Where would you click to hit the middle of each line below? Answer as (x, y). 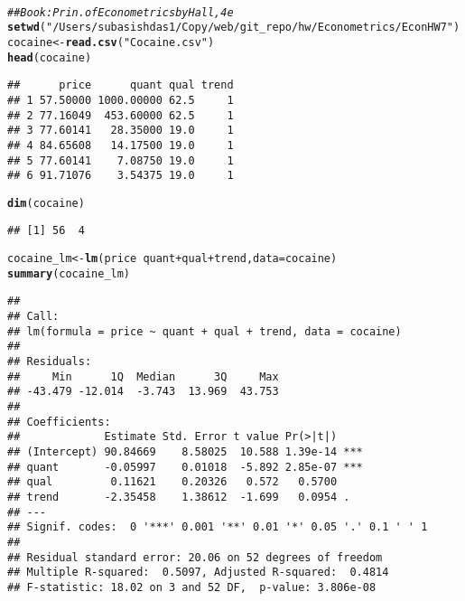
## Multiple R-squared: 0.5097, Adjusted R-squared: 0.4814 (198, 573)
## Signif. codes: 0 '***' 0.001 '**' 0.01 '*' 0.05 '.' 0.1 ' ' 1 (218, 527)
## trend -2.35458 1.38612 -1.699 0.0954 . (179, 497)
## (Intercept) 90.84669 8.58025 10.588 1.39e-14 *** (185, 452)
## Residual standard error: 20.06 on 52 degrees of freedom (195, 557)
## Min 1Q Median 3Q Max (143, 376)
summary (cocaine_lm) (69, 273)
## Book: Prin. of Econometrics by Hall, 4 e (121, 12)
